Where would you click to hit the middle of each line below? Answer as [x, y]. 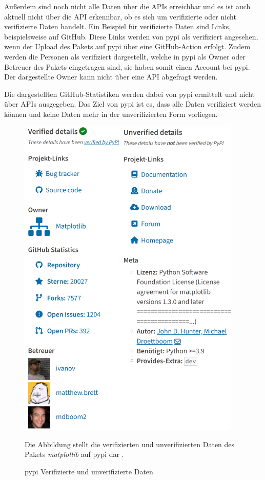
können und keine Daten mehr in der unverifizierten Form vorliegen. [111, 114]
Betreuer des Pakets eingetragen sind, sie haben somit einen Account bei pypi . [127, 66]
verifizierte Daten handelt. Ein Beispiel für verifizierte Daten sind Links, [118, 26]
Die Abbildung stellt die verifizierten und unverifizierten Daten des [130, 444]
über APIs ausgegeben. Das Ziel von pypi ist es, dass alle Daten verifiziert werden [132, 104]
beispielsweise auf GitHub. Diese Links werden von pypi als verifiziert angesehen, [131, 36]
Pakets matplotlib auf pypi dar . [74, 454]
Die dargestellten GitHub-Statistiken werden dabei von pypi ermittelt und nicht [130, 94]
